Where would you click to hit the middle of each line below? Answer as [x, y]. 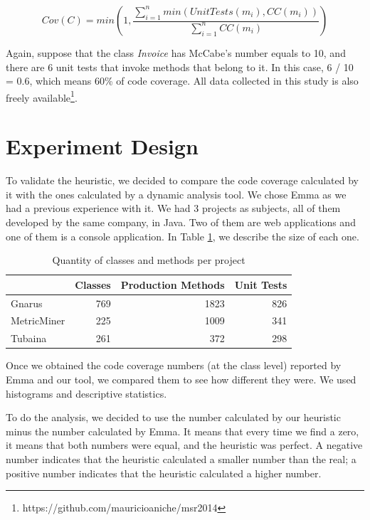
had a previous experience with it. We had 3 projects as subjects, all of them [173, 208]
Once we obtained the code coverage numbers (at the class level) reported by [174, 365]
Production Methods [173, 284]
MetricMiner [38, 320]
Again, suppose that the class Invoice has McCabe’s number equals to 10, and [176, 53]
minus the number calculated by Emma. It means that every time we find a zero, [183, 431]
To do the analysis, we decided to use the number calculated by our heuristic [173, 417]
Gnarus [27, 303]
